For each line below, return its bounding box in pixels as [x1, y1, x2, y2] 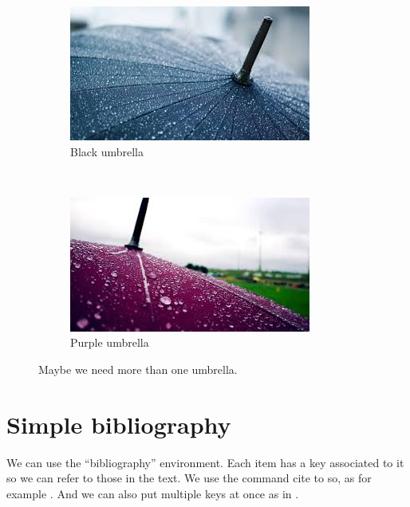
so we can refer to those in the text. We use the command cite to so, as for [6, 470, 372, 486]
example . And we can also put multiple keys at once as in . [6, 485, 299, 501]
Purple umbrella [70, 334, 149, 351]
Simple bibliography [6, 407, 231, 440]
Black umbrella [70, 143, 144, 159]
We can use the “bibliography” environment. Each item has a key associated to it [6, 454, 404, 470]
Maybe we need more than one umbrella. [38, 360, 238, 377]
